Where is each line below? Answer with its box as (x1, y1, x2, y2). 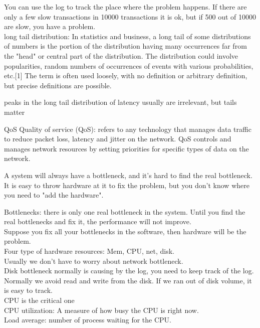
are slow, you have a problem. (4, 21, 96, 32)
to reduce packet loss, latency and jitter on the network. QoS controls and (4, 133, 231, 144)
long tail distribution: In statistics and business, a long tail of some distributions (4, 31, 251, 41)
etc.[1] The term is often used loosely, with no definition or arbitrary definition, (4, 70, 247, 81)
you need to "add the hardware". (4, 190, 104, 200)
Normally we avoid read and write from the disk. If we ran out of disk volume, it (4, 275, 252, 285)
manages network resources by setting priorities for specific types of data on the (4, 143, 249, 153)
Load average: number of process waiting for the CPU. (4, 314, 171, 325)
